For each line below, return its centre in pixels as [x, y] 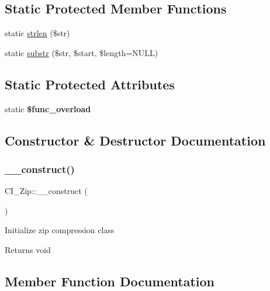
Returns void [28, 249]
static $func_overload [48, 108]
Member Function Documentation [110, 281]
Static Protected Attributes [90, 84]
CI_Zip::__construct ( [46, 191]
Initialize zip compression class [60, 230]
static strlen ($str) [37, 33]
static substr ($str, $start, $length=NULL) [82, 52]
